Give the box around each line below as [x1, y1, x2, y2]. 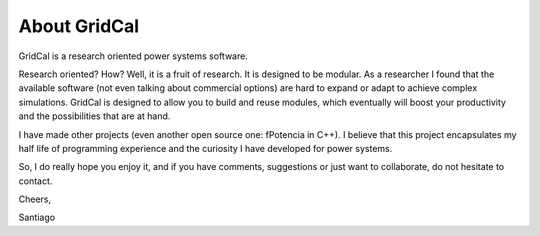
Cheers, [18, 193, 52, 205]
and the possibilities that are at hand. [18, 110, 171, 122]
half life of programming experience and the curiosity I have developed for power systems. [18, 142, 393, 154]
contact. [18, 175, 53, 187]
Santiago [18, 211, 55, 224]
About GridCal [18, 15, 140, 37]
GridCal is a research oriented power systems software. [18, 50, 249, 62]
